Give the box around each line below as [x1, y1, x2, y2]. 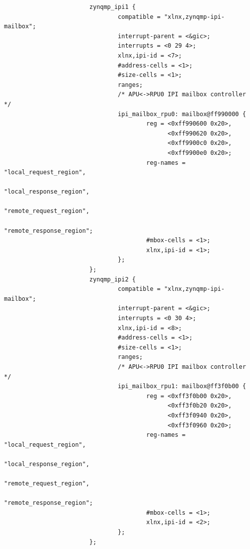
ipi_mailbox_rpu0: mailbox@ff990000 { [118, 110, 246, 118]
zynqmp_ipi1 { [89, 3, 136, 10]
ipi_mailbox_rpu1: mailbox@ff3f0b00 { [118, 383, 246, 390]
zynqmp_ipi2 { [89, 275, 136, 283]
